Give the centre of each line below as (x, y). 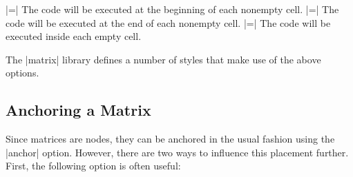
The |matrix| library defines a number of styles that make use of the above (163, 59)
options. (22, 73)
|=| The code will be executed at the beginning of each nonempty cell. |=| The (172, 9)
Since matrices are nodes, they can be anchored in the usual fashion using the (170, 139)
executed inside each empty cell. (74, 36)
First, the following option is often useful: (93, 166)
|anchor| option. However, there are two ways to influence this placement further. (177, 152)
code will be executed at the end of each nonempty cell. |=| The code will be (168, 22)
